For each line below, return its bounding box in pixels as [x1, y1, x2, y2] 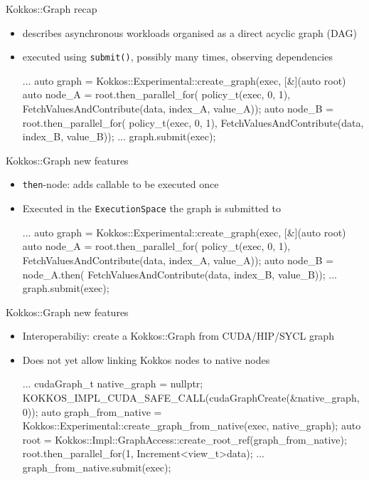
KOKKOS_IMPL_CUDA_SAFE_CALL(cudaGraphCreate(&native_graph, [22, 390, 360, 405]
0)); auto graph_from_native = [22, 404, 162, 419]
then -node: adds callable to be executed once [22, 177, 219, 192]
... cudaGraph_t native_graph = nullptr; [22, 376, 203, 391]
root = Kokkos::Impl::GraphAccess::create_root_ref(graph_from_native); [22, 432, 347, 447]
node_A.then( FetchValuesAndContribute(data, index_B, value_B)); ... [22, 266, 337, 281]
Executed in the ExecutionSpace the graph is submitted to [22, 201, 281, 216]
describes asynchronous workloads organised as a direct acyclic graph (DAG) [22, 25, 357, 40]
